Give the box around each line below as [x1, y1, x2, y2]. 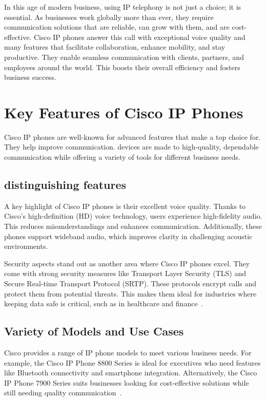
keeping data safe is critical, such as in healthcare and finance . [4, 298, 203, 309]
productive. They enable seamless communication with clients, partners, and [4, 51, 244, 62]
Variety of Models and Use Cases [4, 323, 184, 339]
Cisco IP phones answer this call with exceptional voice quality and [33, 31, 245, 42]
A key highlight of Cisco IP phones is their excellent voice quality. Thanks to [4, 200, 246, 211]
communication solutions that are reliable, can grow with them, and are [4, 22, 230, 32]
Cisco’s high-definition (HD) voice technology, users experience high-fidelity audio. [4, 210, 262, 221]
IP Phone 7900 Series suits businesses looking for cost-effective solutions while [4, 377, 249, 388]
